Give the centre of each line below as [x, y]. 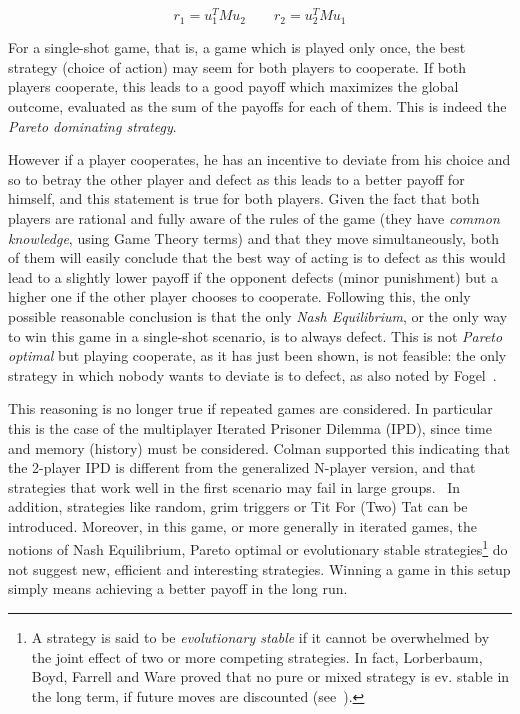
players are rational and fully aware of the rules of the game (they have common [254, 217]
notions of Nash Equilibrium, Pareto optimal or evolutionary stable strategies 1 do [258, 548]
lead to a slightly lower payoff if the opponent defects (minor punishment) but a [253, 276]
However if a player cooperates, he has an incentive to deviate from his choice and [259, 159]
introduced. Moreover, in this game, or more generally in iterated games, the [243, 525]
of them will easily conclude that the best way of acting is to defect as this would [257, 257]
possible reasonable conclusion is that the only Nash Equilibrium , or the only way [258, 315]
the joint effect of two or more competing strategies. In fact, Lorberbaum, [257, 656]
